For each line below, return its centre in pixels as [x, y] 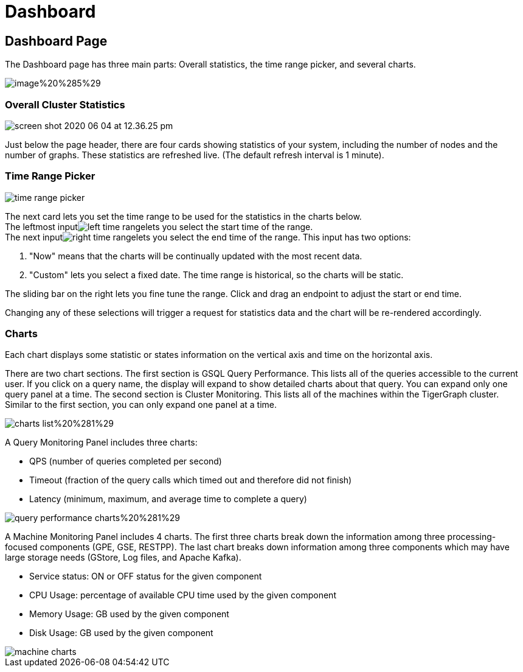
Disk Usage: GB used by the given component [121, 633]
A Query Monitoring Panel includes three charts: [101, 443]
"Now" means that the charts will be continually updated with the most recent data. [196, 256]
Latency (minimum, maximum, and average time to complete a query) [168, 499]
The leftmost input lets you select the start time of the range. [159, 226]
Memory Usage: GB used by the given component [129, 614]
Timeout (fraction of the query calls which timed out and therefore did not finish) [191, 480]
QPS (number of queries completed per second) [126, 461]
